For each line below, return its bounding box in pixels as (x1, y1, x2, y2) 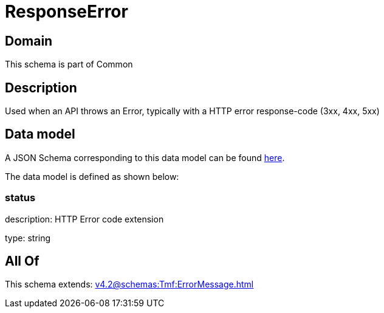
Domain (5, 33, 53, 49)
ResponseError (5, 1, 128, 22)
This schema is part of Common (5, 59, 133, 70)
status (5, 191, 36, 204)
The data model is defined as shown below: (5, 171, 179, 182)
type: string (5, 232, 51, 243)
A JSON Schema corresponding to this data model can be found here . (5, 152, 285, 163)
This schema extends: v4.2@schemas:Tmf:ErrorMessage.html (5, 279, 254, 290)
